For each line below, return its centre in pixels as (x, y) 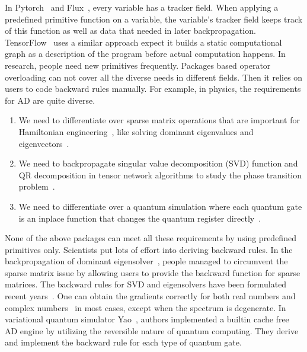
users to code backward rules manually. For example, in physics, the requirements (153, 89)
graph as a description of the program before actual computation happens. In (145, 54)
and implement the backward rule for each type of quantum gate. (123, 342)
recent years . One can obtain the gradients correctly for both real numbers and (150, 296)
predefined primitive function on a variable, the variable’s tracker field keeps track (154, 19)
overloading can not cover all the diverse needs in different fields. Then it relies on (154, 77)
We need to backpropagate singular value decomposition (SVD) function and (158, 163)
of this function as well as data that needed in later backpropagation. (130, 31)
